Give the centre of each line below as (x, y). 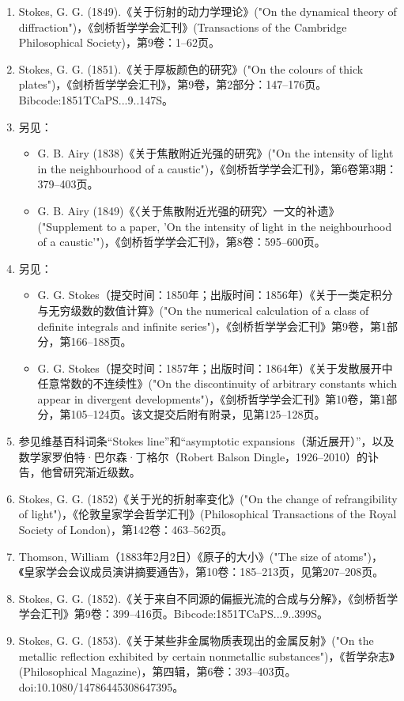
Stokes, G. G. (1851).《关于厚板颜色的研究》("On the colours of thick (191, 68)
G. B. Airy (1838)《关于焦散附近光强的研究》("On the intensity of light (215, 153)
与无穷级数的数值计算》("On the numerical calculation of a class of (203, 310)
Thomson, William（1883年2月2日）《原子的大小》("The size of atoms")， (201, 556)
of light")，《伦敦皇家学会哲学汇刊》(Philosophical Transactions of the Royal (208, 514)
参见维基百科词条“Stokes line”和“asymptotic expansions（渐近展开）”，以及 (206, 441)
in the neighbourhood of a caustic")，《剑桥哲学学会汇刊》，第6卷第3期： (217, 168)
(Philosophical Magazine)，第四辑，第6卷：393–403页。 (157, 671)
